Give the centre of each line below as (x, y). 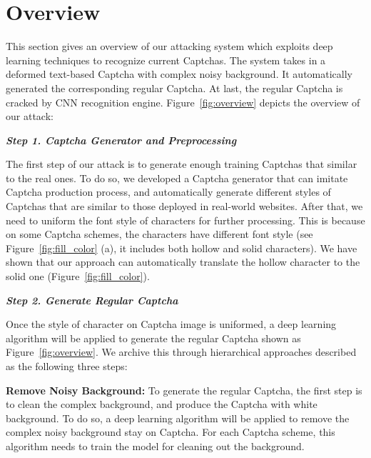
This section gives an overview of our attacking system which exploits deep (169, 46)
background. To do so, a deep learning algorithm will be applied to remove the (178, 418)
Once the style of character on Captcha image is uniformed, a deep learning (171, 324)
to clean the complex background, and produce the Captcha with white (162, 404)
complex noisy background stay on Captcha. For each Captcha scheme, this (171, 432)
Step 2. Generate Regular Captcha (92, 300)
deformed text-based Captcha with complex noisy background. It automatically (179, 74)
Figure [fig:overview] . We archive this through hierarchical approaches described (181, 352)
